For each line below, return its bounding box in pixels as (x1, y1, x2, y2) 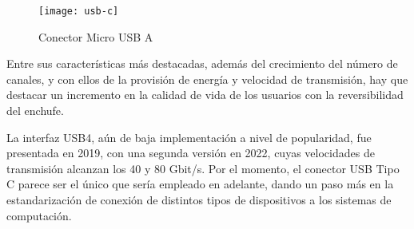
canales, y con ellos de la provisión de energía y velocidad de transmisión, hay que (6, 70, 408, 87)
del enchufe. (6, 102, 64, 119)
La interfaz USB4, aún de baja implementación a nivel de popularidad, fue (6, 128, 372, 145)
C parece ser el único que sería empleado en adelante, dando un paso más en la (6, 176, 394, 192)
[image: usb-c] (38, 6, 119, 17)
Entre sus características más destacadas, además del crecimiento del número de (6, 55, 398, 72)
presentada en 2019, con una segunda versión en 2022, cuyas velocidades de (6, 144, 375, 161)
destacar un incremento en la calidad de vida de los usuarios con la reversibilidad (6, 86, 404, 103)
